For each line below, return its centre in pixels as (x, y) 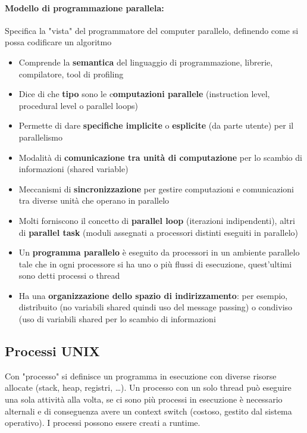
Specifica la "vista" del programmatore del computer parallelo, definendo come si (152, 30)
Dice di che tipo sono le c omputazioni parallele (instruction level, (144, 94)
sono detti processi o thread (69, 275)
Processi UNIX (52, 351)
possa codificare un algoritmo (58, 42)
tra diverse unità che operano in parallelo (94, 200)
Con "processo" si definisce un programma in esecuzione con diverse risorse (141, 376)
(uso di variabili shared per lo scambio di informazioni (117, 319)
